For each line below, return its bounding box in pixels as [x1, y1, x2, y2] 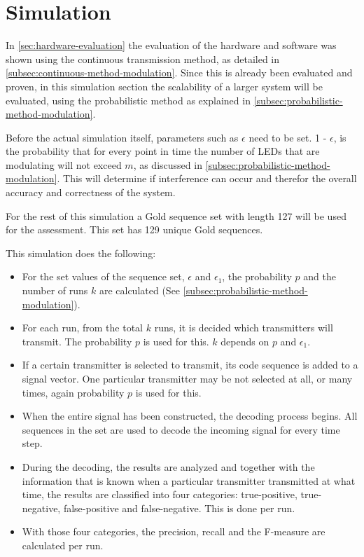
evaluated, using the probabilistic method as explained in [6, 92, 251, 107]
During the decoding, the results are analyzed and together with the [22, 459, 315, 474]
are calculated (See [99, 283, 181, 298]
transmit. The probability [22, 333, 132, 348]
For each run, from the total [22, 320, 143, 335]
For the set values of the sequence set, [22, 269, 185, 284]
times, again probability [22, 385, 125, 399]
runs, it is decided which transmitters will [154, 320, 333, 335]
